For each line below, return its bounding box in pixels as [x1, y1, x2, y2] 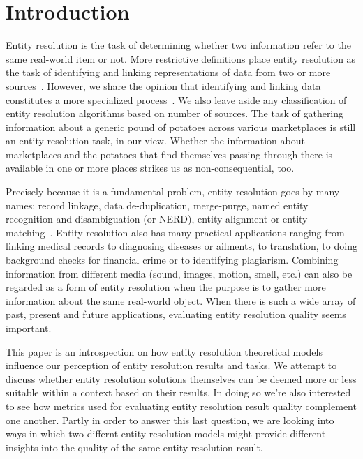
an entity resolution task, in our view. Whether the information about [6, 133, 305, 148]
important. [6, 321, 52, 335]
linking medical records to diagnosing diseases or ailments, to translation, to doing [6, 239, 357, 253]
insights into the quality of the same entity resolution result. [6, 439, 263, 454]
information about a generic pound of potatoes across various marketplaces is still [6, 119, 356, 134]
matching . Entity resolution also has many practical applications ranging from [6, 225, 345, 239]
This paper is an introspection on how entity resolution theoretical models [6, 344, 323, 359]
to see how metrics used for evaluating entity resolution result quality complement [6, 398, 357, 413]
